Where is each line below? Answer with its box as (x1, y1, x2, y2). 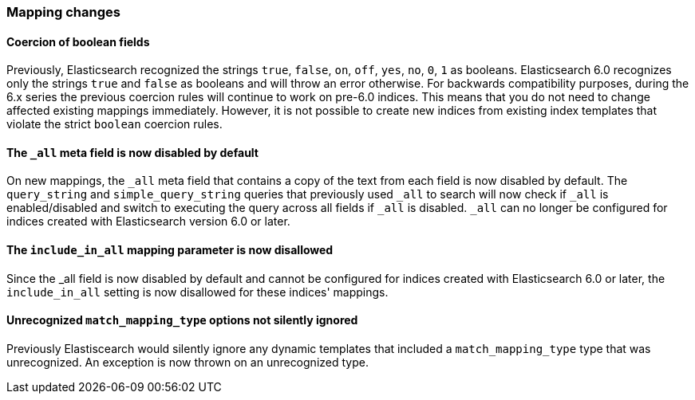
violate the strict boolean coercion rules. (6, 117, 223, 131)
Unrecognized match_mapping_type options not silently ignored (6, 313, 358, 327)
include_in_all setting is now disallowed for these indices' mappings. (6, 284, 389, 299)
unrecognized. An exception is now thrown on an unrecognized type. (6, 355, 369, 369)
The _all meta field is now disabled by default (6, 145, 259, 159)
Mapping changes (6, 4, 120, 20)
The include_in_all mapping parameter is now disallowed (6, 243, 334, 257)
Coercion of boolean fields (6, 34, 150, 49)
